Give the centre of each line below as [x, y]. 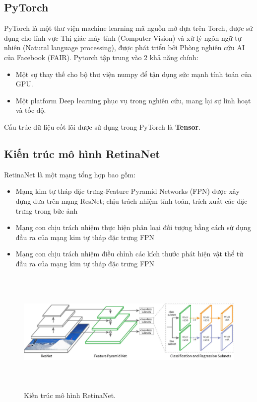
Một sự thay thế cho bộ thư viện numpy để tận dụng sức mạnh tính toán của [133, 74]
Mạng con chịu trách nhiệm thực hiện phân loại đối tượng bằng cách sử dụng [133, 227]
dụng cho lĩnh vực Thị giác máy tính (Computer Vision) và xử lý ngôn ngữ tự [123, 38]
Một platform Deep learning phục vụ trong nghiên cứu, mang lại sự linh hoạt [133, 100]
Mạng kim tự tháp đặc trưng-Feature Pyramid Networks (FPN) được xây [128, 191]
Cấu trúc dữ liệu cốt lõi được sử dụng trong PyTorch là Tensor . [102, 126]
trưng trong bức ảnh [47, 210]
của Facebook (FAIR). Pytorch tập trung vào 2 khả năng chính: [101, 57]
